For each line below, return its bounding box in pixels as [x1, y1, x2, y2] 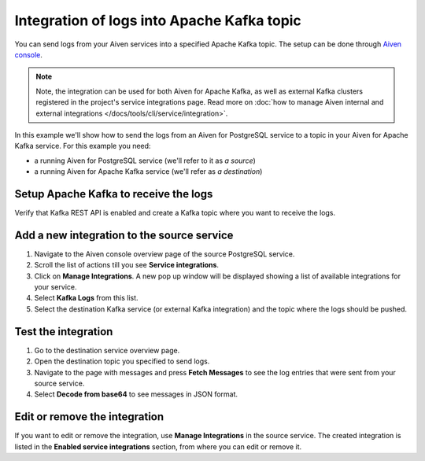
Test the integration [14, 325, 113, 338]
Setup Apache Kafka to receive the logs [14, 187, 213, 201]
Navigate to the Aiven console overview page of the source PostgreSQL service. [34, 249, 295, 259]
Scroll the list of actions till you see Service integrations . [34, 260, 220, 270]
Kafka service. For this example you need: [14, 142, 151, 151]
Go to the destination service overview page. [34, 345, 180, 355]
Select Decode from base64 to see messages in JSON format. [34, 389, 238, 399]
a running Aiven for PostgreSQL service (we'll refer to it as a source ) [34, 156, 256, 165]
